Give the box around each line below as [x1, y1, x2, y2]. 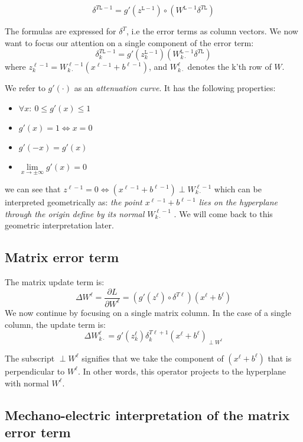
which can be [214, 183, 262, 195]
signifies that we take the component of [82, 351, 224, 364]
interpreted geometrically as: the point [5, 196, 142, 208]
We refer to [5, 82, 45, 94]
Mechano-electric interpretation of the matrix [5, 405, 290, 424]
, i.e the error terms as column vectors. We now [126, 25, 298, 37]
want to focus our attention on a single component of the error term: [5, 36, 254, 49]
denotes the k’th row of [187, 60, 272, 73]
